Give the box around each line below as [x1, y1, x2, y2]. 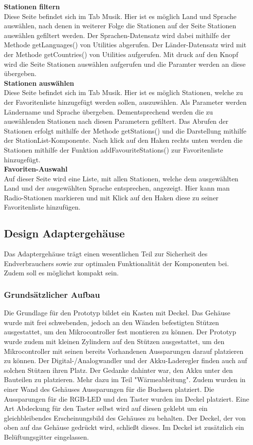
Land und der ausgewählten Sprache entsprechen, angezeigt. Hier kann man [4, 183, 230, 193]
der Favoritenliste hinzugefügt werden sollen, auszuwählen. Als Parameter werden [4, 97, 247, 107]
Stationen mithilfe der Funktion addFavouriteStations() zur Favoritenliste [4, 144, 223, 155]
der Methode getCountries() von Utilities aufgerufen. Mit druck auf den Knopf [4, 49, 238, 59]
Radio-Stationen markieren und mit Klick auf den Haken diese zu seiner [4, 192, 219, 202]
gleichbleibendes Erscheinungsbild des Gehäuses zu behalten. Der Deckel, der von [4, 412, 246, 423]
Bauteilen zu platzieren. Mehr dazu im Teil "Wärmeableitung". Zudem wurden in [4, 374, 246, 385]
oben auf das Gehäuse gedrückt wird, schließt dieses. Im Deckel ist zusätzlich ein [4, 422, 244, 432]
